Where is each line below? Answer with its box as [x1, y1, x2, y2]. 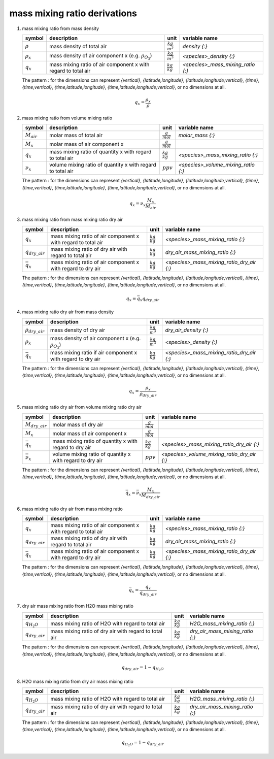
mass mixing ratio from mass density [22, 25, 99, 31]
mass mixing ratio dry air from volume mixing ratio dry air [22, 404, 142, 410]
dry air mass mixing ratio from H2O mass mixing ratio [22, 603, 134, 609]
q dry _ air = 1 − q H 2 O [121, 664, 164, 672]
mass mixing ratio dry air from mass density [22, 309, 114, 315]
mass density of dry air [50, 326, 106, 334]
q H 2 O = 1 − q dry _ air [121, 740, 164, 747]
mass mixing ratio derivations [9, 8, 137, 19]
